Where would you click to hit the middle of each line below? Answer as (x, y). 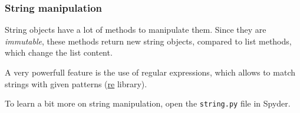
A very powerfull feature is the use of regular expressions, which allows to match (150, 72)
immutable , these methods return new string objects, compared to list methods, (148, 41)
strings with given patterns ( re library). (76, 83)
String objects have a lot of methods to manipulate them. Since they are (136, 30)
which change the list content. (59, 52)
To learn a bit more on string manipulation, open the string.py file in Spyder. (148, 103)
